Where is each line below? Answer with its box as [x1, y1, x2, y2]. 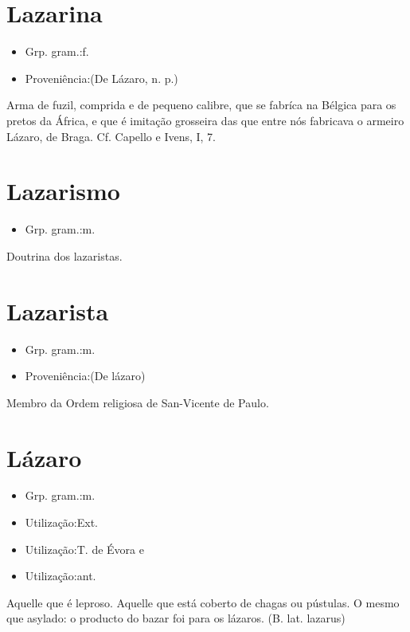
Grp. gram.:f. [25, 43, 89, 60]
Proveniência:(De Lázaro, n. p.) [25, 69, 178, 86]
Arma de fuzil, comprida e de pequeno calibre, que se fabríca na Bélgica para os [6, 96, 396, 113]
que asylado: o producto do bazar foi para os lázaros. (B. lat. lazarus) [6, 610, 346, 626]
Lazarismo [6, 175, 120, 207]
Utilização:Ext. [25, 514, 99, 531]
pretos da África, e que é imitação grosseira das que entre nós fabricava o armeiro [6, 112, 404, 128]
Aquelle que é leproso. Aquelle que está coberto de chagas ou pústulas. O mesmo [6, 594, 400, 610]
